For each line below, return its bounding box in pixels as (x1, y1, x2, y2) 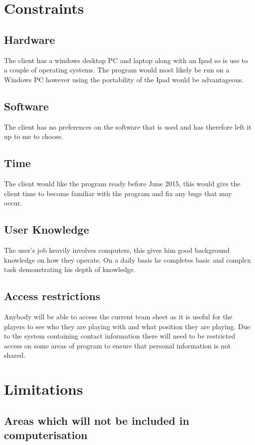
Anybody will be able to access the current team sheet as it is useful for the (4, 311, 233, 321)
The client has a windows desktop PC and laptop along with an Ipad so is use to (4, 55, 248, 65)
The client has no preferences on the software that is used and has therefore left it (4, 121, 252, 132)
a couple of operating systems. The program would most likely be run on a (4, 65, 229, 75)
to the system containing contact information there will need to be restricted (4, 331, 235, 341)
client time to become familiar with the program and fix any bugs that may (4, 188, 232, 198)
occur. (4, 198, 22, 208)
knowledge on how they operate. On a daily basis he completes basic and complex (4, 254, 251, 265)
